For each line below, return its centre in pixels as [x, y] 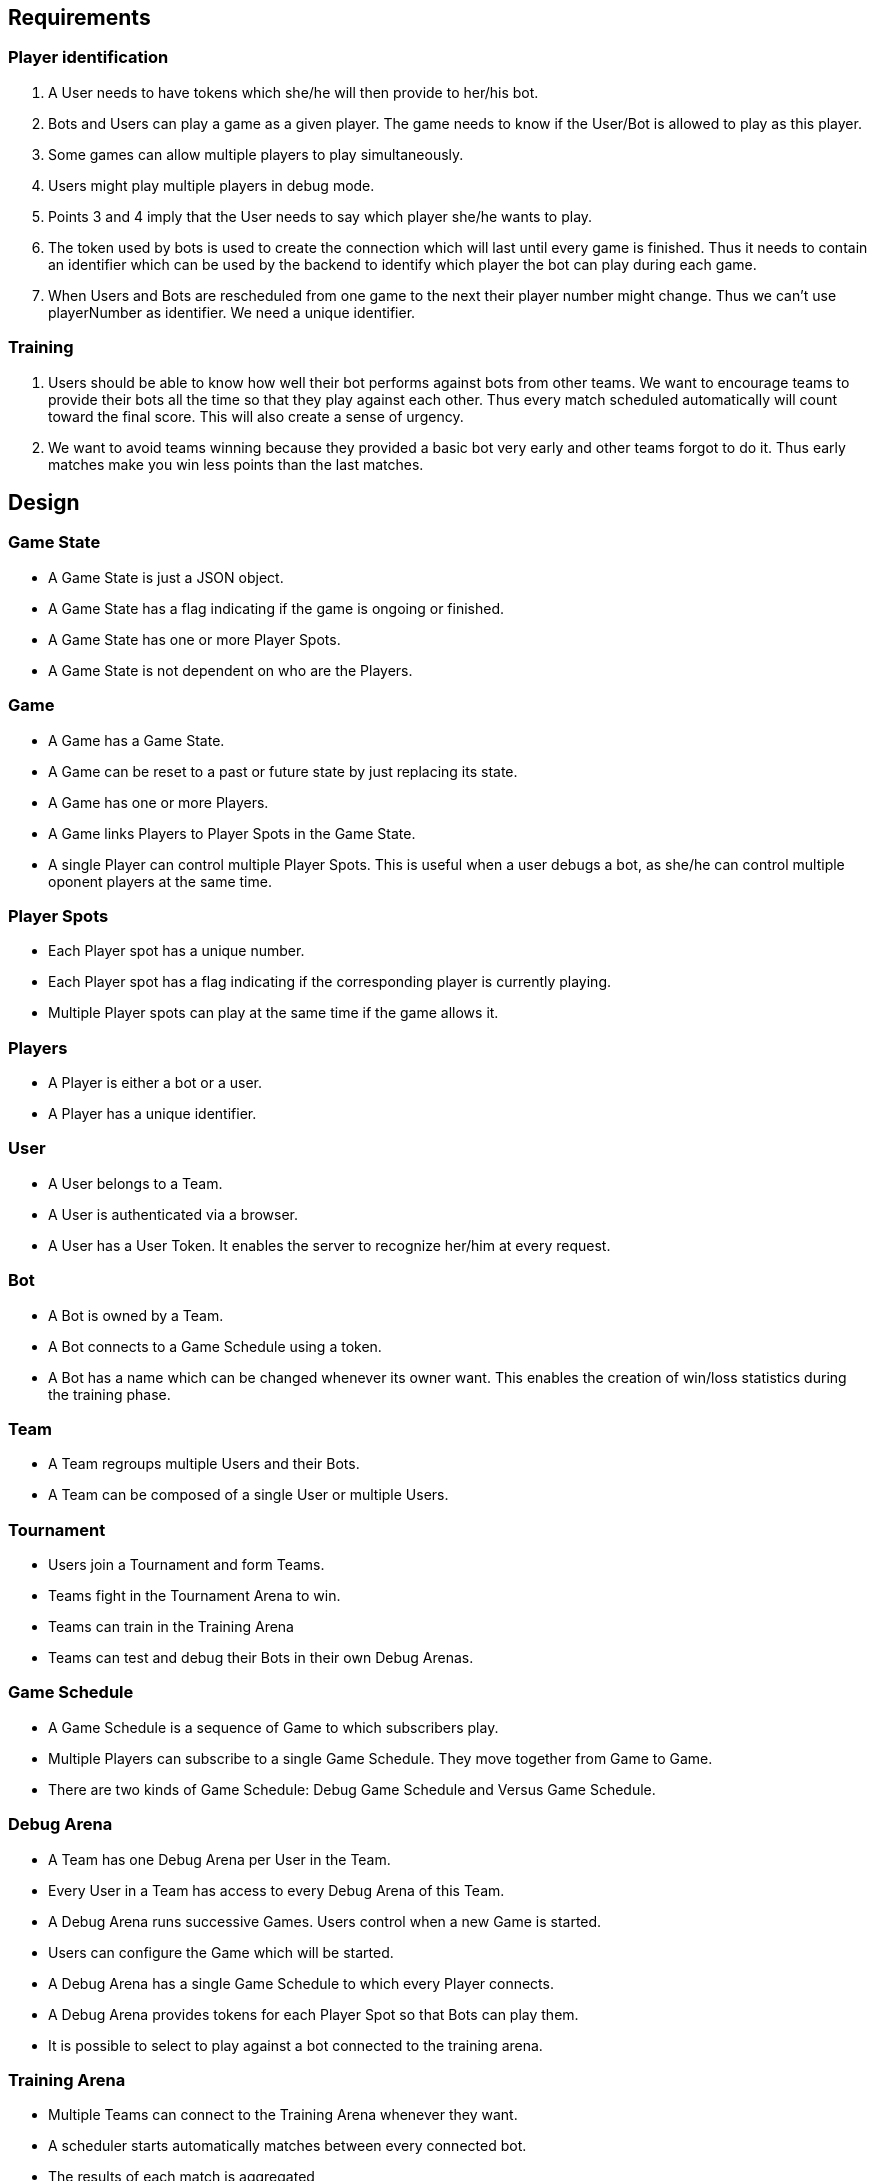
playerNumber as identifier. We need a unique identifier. [232, 312]
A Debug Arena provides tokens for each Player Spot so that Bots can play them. [313, 2014]
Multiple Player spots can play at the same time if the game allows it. [273, 1013]
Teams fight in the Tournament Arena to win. [194, 1596]
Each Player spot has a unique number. [176, 951]
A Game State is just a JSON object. [166, 577]
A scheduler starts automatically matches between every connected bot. [287, 2146]
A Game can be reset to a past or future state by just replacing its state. [283, 771]
